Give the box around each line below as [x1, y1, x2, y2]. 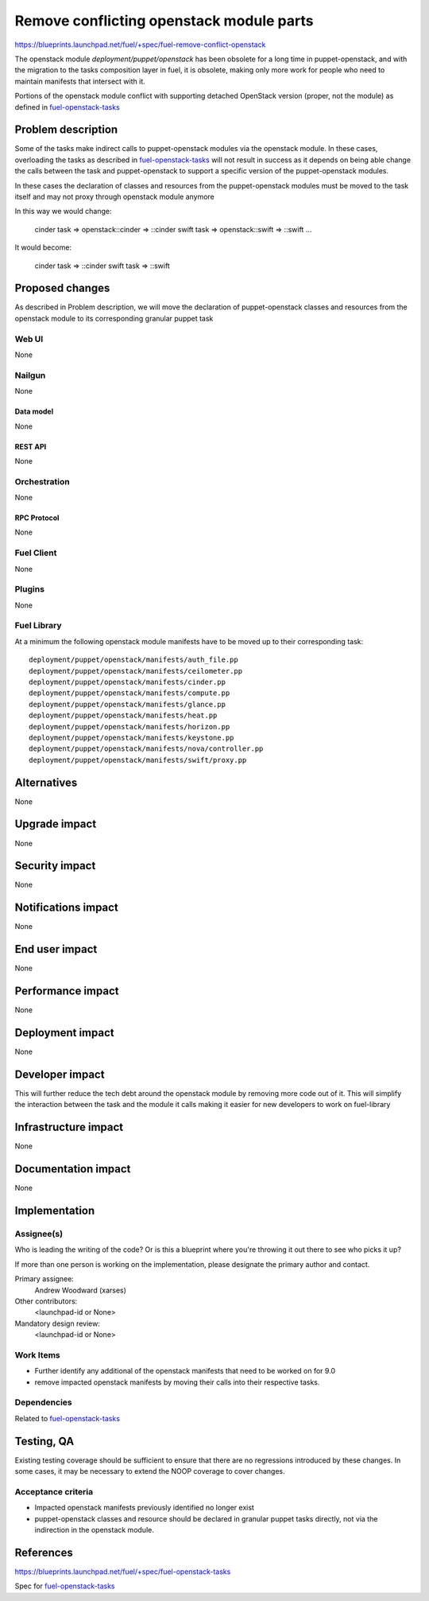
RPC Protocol [14, 513, 60, 523]
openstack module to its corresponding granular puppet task [14, 313, 214, 323]
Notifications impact [14, 901, 118, 915]
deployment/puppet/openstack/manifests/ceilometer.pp [29, 666, 242, 675]
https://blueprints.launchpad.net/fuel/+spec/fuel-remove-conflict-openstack [14, 40, 266, 49]
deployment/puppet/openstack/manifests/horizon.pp [29, 722, 230, 731]
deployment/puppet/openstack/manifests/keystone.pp [29, 732, 234, 742]
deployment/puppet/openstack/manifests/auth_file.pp [29, 655, 238, 664]
